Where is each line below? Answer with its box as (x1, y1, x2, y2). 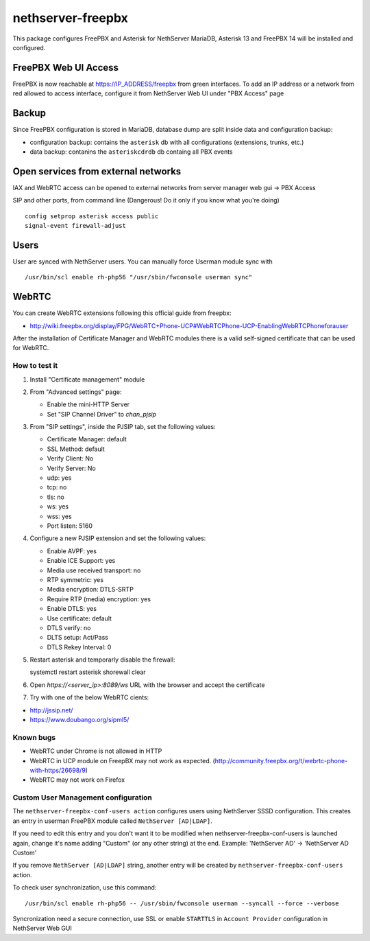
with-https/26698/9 (29, 766, 86, 774)
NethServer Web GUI (12, 924, 72, 933)
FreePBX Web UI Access (12, 62, 119, 73)
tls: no (47, 493, 64, 501)
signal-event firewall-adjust (25, 222, 127, 229)
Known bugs (12, 732, 56, 742)
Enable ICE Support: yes (47, 557, 116, 565)
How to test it (12, 361, 58, 371)
